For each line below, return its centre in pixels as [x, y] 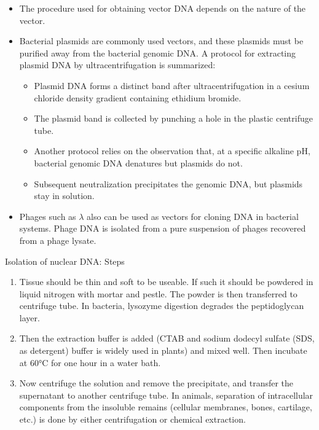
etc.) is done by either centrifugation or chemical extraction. [132, 419]
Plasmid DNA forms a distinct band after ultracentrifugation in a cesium [172, 85]
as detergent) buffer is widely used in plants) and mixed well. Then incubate [163, 350]
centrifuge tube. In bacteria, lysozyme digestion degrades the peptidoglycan [162, 306]
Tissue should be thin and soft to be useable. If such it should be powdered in [166, 282]
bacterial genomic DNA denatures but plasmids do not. [138, 162]
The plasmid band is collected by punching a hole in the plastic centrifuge [173, 118]
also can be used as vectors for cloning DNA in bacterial [193, 216]
